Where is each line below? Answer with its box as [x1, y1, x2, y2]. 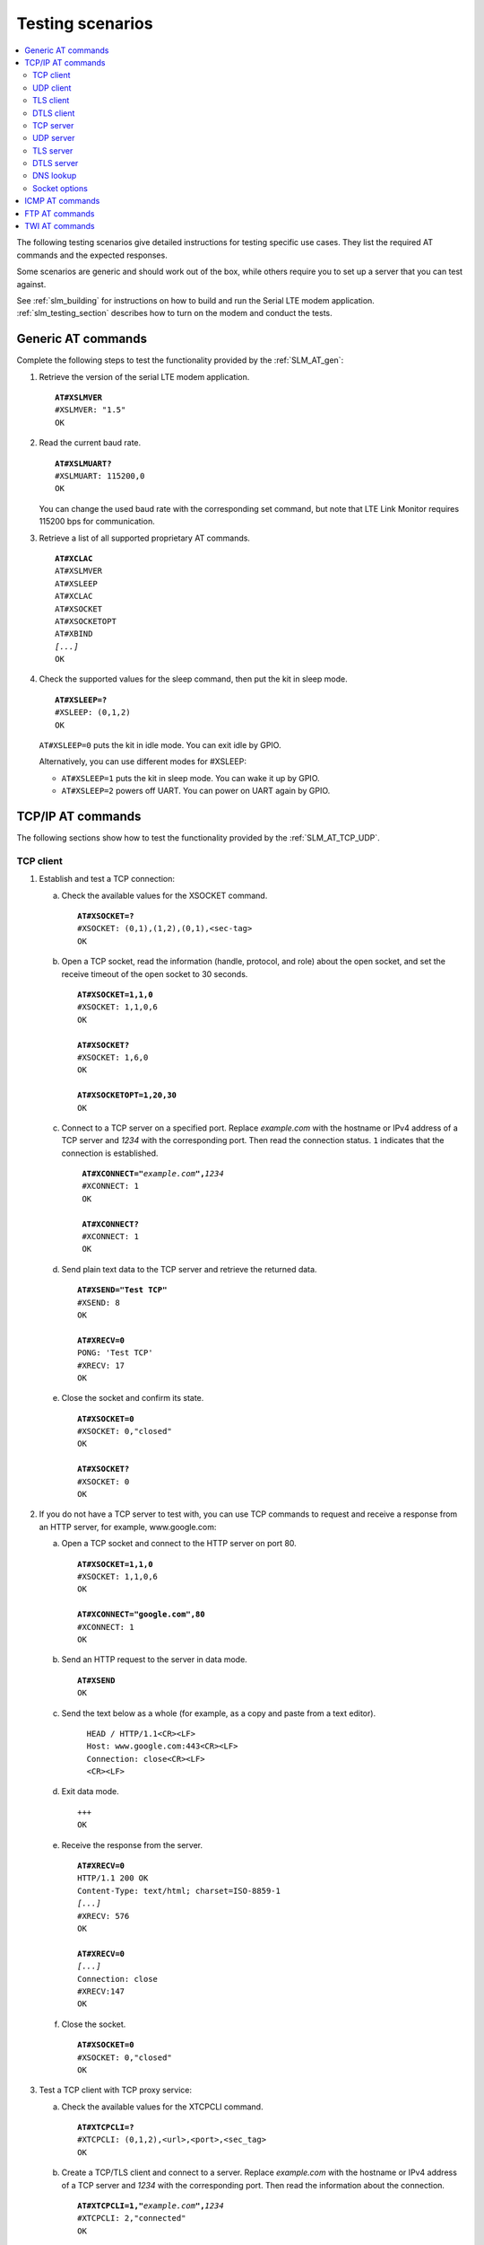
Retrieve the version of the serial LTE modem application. [39, 371, 250, 382]
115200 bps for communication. [39, 516, 156, 527]
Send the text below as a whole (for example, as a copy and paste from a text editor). [61, 1707, 376, 1719]
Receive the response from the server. [61, 1839, 203, 1850]
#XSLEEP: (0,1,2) [55, 708, 131, 718]
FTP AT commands [24, 207, 95, 219]
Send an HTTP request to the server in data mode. [61, 1654, 248, 1665]
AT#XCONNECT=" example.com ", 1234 [82, 1168, 224, 1179]
